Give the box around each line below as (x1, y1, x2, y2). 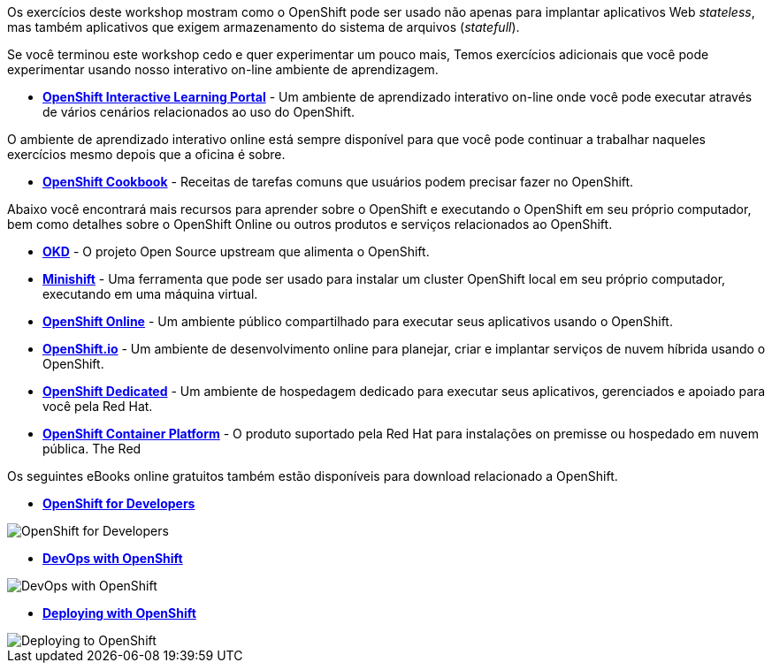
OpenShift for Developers (42, 496, 195, 511)
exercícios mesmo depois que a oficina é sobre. (7, 147, 286, 162)
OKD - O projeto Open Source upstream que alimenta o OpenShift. (42, 244, 430, 259)
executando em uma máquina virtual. (42, 286, 258, 301)
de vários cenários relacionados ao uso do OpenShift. (42, 104, 355, 119)
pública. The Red (42, 441, 141, 456)
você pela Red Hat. (42, 399, 153, 414)
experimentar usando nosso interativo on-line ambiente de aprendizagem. (7, 62, 439, 77)
